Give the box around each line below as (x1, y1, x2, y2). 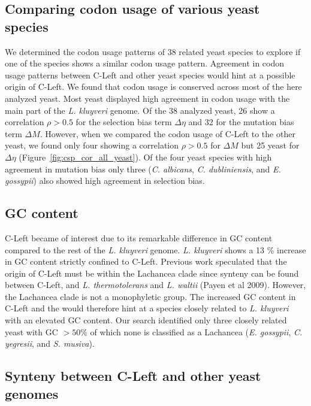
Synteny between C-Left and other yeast (5, 366, 261, 385)
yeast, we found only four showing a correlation (5, 139, 179, 152)
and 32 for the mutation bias (188, 116, 294, 128)
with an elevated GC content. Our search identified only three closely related (5, 314, 287, 326)
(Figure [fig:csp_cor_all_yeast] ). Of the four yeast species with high (19, 150, 272, 163)
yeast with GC (5, 325, 58, 338)
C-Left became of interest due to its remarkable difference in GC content (5, 231, 273, 244)
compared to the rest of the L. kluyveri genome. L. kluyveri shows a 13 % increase (5, 243, 306, 256)
